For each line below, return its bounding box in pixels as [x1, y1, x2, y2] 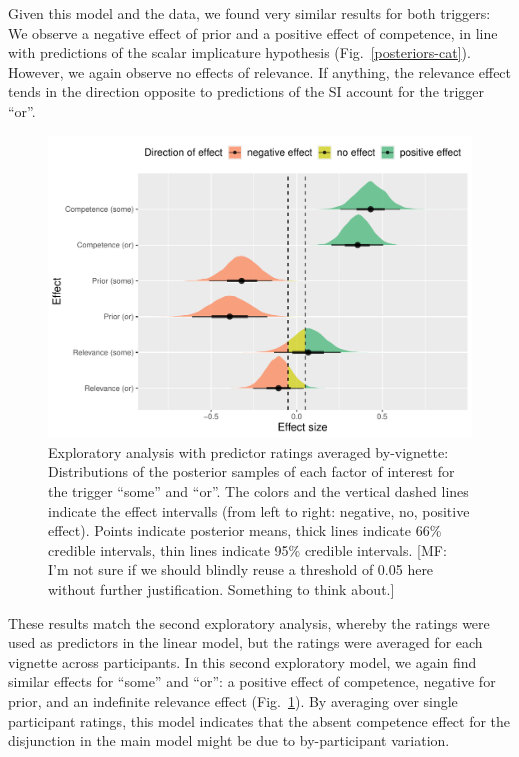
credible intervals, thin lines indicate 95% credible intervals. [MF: [48, 539, 447, 560]
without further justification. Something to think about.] [48, 578, 395, 599]
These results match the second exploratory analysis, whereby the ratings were [8, 612, 490, 633]
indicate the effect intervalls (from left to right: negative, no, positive [48, 500, 470, 521]
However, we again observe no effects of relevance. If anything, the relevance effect [8, 61, 512, 82]
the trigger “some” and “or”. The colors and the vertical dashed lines [48, 481, 469, 502]
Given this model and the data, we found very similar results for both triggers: [8, 3, 491, 23]
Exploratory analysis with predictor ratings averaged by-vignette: [48, 441, 449, 462]
